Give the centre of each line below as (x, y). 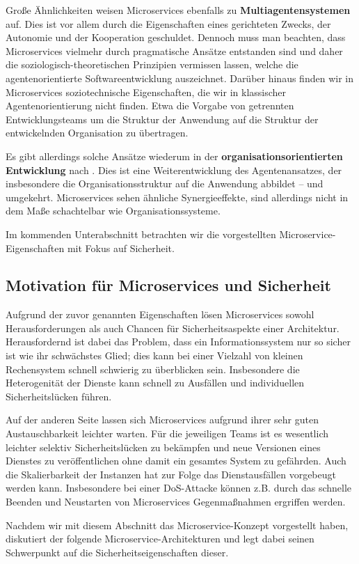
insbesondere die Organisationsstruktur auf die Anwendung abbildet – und (165, 183)
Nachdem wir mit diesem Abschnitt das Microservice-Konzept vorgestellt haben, (177, 525)
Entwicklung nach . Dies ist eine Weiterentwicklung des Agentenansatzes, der (174, 170)
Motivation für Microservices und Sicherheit (168, 285)
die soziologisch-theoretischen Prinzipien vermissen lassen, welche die (152, 64)
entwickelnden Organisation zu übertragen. (97, 133)
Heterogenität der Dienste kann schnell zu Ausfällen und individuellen (155, 383)
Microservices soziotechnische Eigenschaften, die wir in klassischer (146, 92)
